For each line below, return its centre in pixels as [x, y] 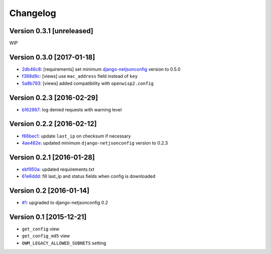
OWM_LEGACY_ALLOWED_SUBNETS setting [64, 243]
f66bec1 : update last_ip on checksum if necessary [76, 136]
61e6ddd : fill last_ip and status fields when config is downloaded [89, 176]
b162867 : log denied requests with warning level [72, 109]
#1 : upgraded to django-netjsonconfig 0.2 [65, 203]
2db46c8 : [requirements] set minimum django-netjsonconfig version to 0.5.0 [101, 69]
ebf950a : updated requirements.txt [58, 169]
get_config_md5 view [46, 236]
